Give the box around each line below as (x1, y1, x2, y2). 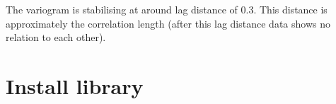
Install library (6, 71, 144, 100)
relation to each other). (6, 30, 106, 45)
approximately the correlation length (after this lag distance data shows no (6, 16, 330, 30)
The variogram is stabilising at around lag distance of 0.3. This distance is (6, 2, 328, 16)
